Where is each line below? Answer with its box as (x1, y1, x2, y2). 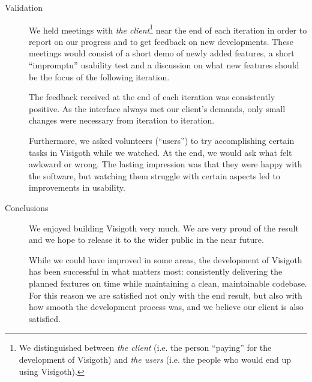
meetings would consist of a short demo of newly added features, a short (29, 47, 295, 59)
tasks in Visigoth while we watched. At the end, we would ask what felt (29, 146, 292, 158)
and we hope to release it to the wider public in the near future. (29, 233, 264, 246)
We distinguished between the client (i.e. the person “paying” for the (19, 341, 272, 354)
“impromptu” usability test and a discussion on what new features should (29, 59, 299, 71)
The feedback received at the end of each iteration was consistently (29, 91, 275, 103)
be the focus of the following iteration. (29, 70, 170, 83)
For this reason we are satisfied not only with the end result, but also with (29, 288, 302, 301)
